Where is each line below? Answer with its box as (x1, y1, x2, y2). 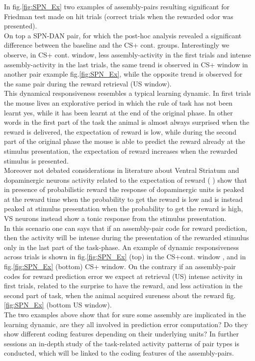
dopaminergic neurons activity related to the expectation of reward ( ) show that (4, 174, 247, 185)
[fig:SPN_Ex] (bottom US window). (4, 300, 112, 310)
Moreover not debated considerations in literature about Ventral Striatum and (4, 165, 239, 175)
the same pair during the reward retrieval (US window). (4, 78, 172, 88)
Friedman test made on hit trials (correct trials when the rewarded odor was (4, 11, 233, 21)
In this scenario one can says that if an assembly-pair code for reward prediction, (4, 222, 247, 233)
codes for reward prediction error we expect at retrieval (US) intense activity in (4, 271, 243, 281)
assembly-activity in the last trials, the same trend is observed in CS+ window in (4, 59, 248, 69)
